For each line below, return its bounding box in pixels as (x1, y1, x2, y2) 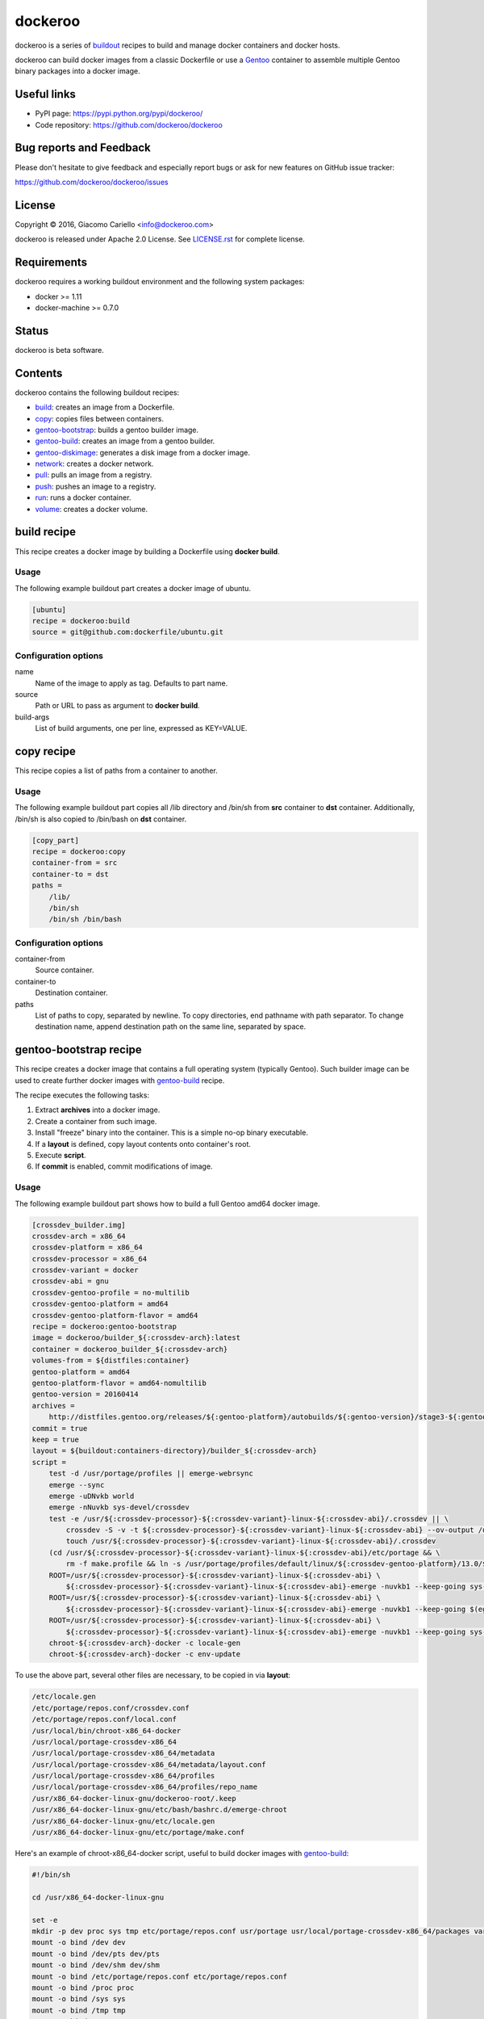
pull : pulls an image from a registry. (35, 470, 152, 480)
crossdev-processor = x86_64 (31, 1254, 148, 1263)
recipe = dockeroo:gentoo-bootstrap (31, 1322, 177, 1332)
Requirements (15, 255, 88, 270)
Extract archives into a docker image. (35, 1105, 161, 1114)
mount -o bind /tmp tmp (31, 2005, 127, 2015)
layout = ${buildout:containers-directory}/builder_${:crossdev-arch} (31, 1446, 318, 1455)
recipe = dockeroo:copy (31, 846, 127, 856)
